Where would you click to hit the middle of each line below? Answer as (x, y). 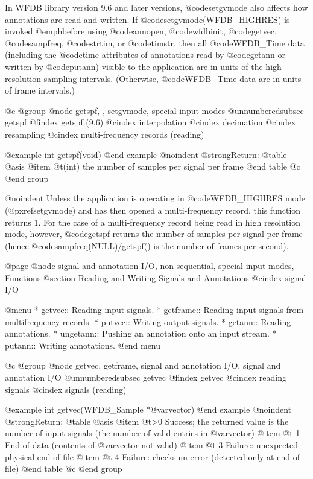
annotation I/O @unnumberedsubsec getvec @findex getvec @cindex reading (146, 377)
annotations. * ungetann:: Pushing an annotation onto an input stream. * (141, 333)
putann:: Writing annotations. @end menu (83, 345)
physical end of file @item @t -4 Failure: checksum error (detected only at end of (152, 456)
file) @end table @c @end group (64, 468)
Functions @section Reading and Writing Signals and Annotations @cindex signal (156, 277)
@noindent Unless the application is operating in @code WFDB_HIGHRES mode (155, 198)
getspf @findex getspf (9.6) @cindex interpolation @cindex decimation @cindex (150, 122)
